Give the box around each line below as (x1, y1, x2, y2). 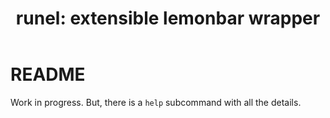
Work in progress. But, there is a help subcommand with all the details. (10, 96, 302, 108)
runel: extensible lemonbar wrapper (15, 7, 321, 30)
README (10, 63, 86, 86)
